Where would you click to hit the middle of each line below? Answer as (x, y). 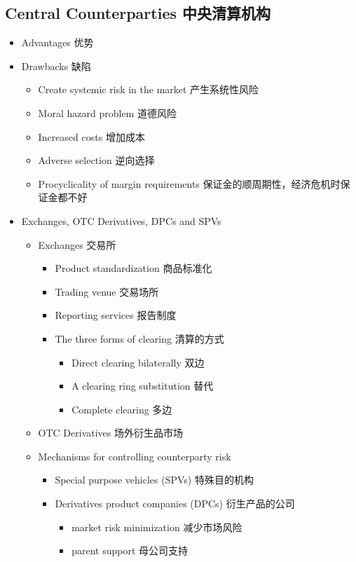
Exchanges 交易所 (77, 244)
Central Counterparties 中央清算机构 (138, 13)
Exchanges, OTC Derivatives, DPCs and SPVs (121, 220)
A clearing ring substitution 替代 (143, 386)
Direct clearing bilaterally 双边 (138, 362)
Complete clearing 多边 (122, 409)
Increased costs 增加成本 (91, 136)
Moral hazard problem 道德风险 (107, 112)
